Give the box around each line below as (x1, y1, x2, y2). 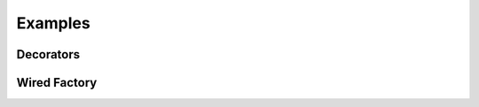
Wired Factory (16, 75, 98, 90)
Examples (16, 13, 90, 33)
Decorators (16, 47, 81, 62)
